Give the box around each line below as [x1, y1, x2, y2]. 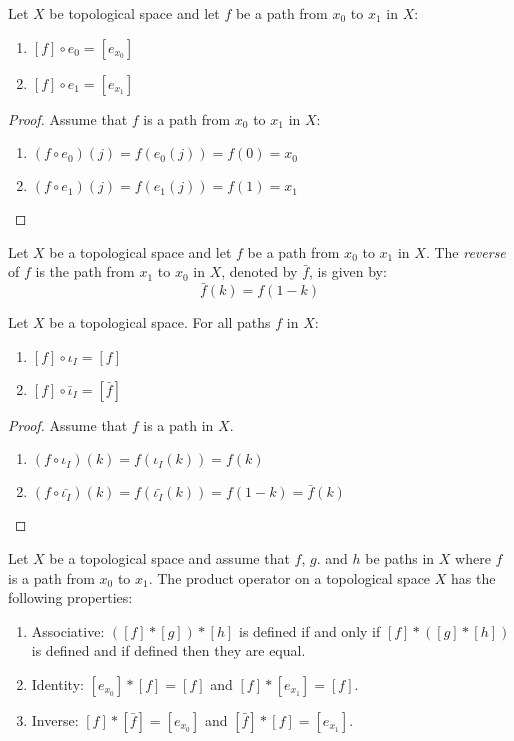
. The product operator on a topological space [148, 567, 431, 588]
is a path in [143, 414, 214, 435]
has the [451, 567, 496, 588]
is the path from [35, 261, 135, 282]
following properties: [8, 587, 133, 608]
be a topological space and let [49, 241, 232, 262]
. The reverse [425, 241, 506, 262]
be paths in [365, 547, 435, 568]
